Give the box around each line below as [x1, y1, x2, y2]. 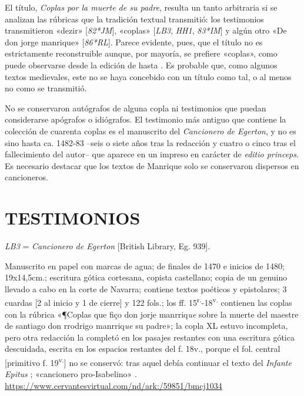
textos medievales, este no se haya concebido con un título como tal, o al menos [5, 70, 292, 82]
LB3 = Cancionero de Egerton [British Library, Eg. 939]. [5, 240, 211, 252]
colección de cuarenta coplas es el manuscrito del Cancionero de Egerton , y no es [5, 124, 296, 137]
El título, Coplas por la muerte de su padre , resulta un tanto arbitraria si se [5, 1, 278, 13]
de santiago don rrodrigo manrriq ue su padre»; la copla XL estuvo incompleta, [5, 319, 288, 332]
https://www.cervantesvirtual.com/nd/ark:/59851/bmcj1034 [5, 379, 222, 391]
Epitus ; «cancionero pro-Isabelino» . [5, 368, 137, 380]
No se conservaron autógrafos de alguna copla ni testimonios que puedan [5, 101, 266, 114]
